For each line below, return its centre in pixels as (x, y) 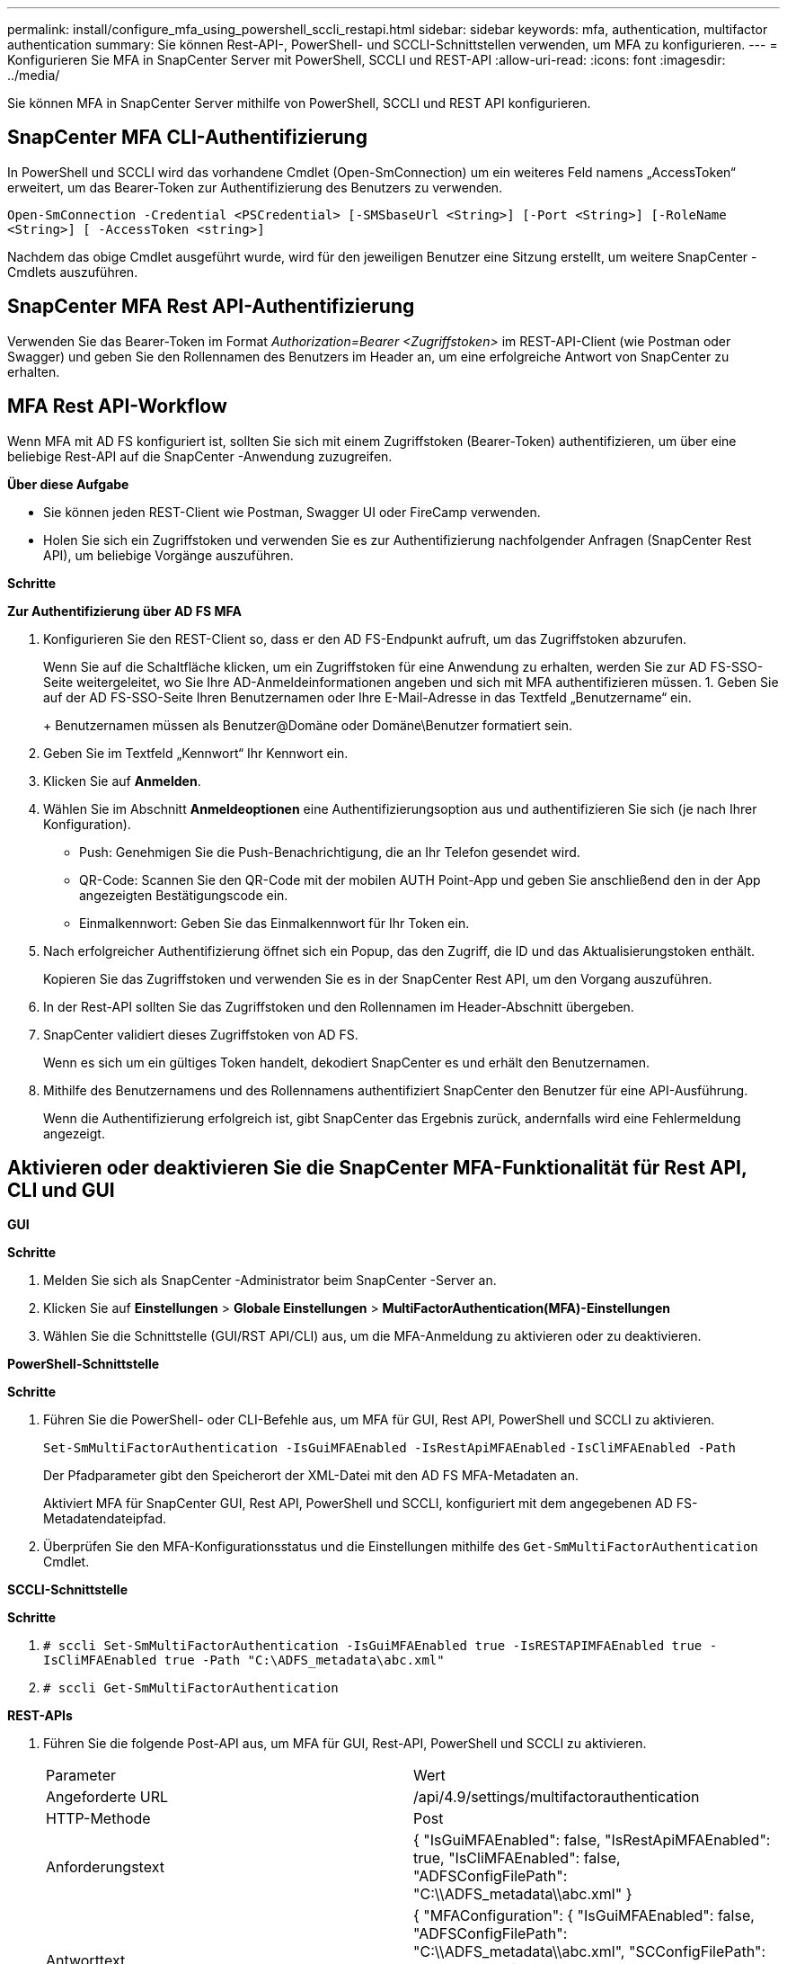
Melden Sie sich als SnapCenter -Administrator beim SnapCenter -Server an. (270, 1281)
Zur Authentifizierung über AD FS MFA (124, 611)
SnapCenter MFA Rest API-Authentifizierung (211, 307)
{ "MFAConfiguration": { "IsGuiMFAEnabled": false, (584, 1916)
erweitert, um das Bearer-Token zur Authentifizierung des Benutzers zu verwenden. (255, 187)
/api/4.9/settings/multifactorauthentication (557, 1797)
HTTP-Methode (98, 1819)
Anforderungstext (105, 1867)
